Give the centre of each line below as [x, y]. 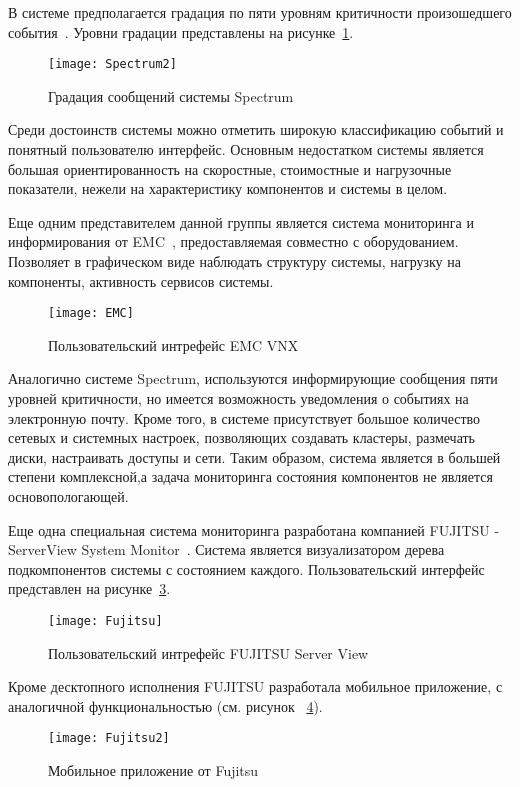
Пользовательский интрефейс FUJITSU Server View [208, 652]
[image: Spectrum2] [112, 64]
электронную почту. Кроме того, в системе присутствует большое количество [244, 417]
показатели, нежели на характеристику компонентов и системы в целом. [228, 188]
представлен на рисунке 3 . [89, 588]
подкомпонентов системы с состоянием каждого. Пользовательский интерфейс [246, 568]
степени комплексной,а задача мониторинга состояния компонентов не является [250, 476]
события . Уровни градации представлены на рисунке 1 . [181, 31]
